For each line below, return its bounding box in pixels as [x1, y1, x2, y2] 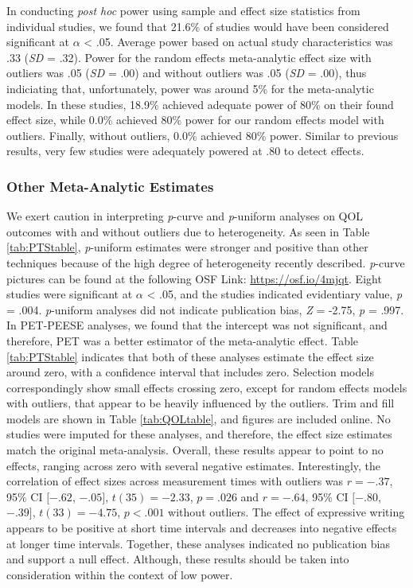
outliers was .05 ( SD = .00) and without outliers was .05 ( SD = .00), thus [6, 64, 367, 81]
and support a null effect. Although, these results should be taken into [6, 551, 349, 567]
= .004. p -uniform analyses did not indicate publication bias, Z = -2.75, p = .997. [6, 301, 404, 317]
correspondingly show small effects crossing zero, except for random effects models [6, 379, 407, 395]
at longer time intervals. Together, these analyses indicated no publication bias [6, 535, 390, 551]
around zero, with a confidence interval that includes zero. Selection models [6, 364, 374, 380]
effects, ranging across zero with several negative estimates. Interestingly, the [6, 457, 381, 473]
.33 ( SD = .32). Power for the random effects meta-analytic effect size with [6, 49, 372, 65]
